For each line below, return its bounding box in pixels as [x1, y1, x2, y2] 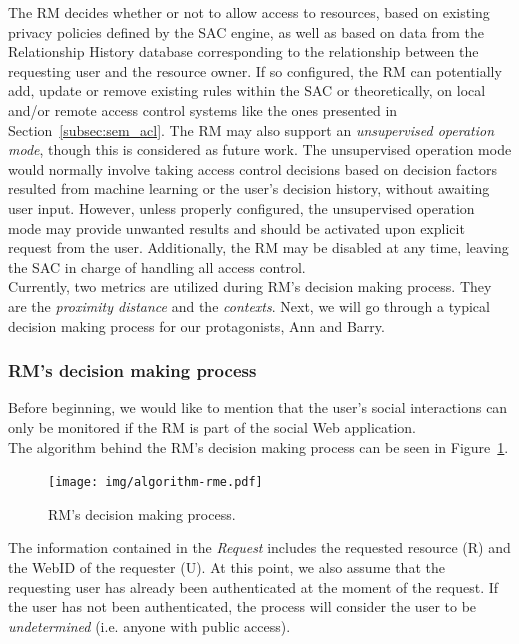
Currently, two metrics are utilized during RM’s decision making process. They [8, 276, 492, 297]
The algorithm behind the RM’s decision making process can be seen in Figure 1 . [8, 436, 509, 457]
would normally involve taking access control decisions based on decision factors [8, 158, 498, 179]
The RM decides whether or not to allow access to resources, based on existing [8, 2, 490, 22]
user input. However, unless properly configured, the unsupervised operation [8, 197, 475, 218]
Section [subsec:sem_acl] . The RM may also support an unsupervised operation [8, 119, 495, 140]
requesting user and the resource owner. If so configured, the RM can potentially [8, 60, 502, 81]
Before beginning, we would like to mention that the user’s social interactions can [8, 397, 508, 418]
